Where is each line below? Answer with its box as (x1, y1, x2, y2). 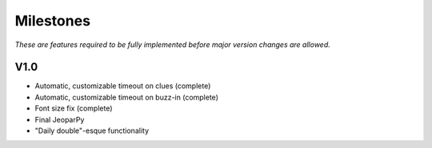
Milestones (14, 12, 91, 29)
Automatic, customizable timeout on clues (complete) (34, 81, 211, 91)
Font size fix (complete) (34, 103, 113, 113)
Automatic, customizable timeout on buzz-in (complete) (34, 92, 219, 102)
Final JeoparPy (34, 115, 85, 124)
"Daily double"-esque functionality (34, 126, 150, 135)
